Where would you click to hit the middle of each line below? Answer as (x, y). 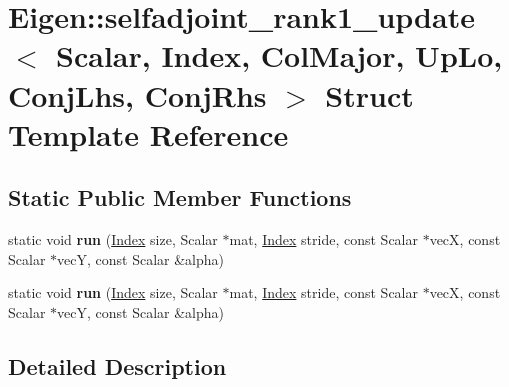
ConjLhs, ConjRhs (137, 94)
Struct (369, 94)
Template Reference (148, 133)
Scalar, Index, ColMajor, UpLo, (279, 55)
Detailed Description (117, 365)
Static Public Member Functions (180, 197)
